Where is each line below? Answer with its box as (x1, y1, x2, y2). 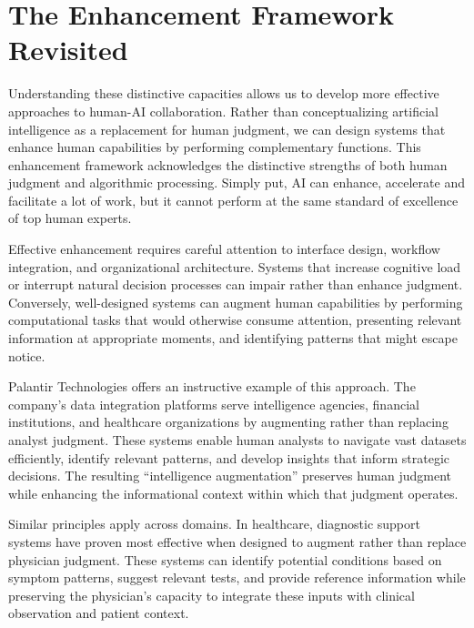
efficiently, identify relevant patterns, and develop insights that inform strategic (8, 448, 450, 467)
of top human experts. (8, 208, 132, 228)
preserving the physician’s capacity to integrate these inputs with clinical (8, 585, 415, 604)
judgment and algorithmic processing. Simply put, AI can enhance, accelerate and (8, 173, 465, 192)
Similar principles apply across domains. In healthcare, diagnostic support (8, 514, 420, 533)
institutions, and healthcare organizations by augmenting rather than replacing (8, 412, 449, 431)
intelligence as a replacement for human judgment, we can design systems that (8, 119, 446, 138)
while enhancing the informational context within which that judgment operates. (8, 483, 459, 502)
